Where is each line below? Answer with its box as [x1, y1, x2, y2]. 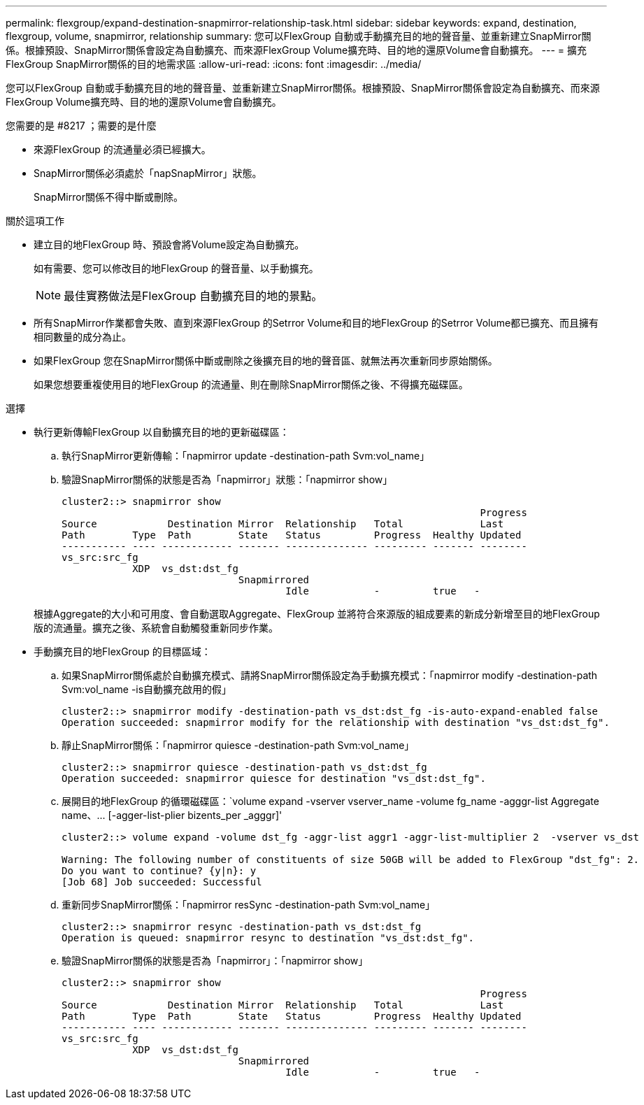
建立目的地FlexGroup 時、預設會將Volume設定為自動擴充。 [34, 238, 305, 250]
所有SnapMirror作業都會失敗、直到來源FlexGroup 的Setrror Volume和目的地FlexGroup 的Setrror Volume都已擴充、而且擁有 [34, 317, 599, 329]
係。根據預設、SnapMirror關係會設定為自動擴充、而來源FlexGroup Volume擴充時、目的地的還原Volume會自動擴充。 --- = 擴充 [6, 44, 587, 56]
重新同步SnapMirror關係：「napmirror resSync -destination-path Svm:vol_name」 [62, 899, 436, 911]
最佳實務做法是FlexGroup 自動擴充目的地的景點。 [64, 289, 323, 303]
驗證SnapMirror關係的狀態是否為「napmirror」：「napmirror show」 [62, 955, 368, 967]
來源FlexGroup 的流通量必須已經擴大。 [34, 143, 211, 155]
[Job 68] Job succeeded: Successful [62, 876, 262, 887]
